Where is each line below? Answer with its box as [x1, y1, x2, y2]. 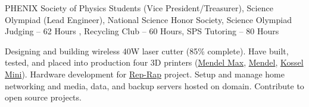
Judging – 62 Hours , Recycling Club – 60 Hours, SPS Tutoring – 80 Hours [5, 25, 279, 37]
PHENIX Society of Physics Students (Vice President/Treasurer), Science [5, 2, 273, 14]
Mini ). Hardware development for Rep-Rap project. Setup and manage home [5, 67, 285, 80]
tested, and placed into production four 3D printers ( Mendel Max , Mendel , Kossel [5, 56, 304, 69]
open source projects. [5, 91, 82, 103]
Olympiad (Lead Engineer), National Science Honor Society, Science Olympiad [5, 13, 292, 25]
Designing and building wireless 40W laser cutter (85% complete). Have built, [5, 44, 289, 57]
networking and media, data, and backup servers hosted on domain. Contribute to [5, 79, 304, 92]
